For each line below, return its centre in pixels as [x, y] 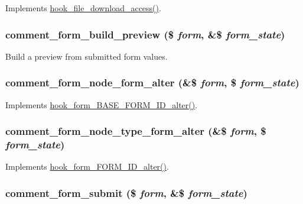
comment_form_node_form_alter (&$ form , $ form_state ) [152, 82]
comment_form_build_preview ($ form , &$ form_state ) [145, 34]
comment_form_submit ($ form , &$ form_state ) [126, 192]
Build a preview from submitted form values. [87, 56]
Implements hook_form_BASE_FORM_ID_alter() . [102, 104]
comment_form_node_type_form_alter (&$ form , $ [136, 131]
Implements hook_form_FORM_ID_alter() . [87, 166]
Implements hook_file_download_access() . [83, 8]
